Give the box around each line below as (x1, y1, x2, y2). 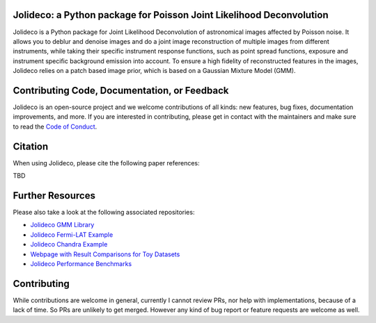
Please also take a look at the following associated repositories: (13, 208, 195, 216)
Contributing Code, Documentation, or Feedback (13, 84, 229, 97)
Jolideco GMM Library (30, 221, 95, 229)
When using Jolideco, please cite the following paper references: (13, 158, 200, 167)
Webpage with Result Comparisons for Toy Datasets (30, 250, 180, 258)
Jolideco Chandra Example (30, 240, 108, 249)
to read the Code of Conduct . (13, 122, 97, 131)
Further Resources (13, 190, 95, 201)
